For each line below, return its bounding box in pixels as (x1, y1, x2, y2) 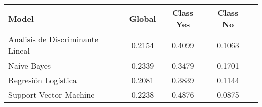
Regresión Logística (8, 74, 77, 86)
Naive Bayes (8, 60, 51, 71)
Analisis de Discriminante (8, 33, 98, 45)
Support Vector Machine (8, 89, 95, 100)
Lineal (8, 45, 30, 57)
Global (129, 12, 156, 24)
